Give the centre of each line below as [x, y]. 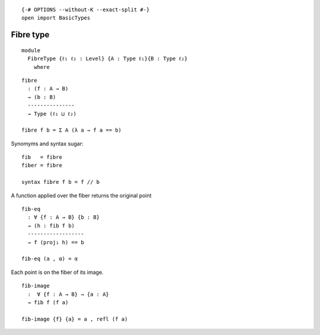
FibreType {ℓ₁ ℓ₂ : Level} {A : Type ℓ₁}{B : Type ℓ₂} [108, 59]
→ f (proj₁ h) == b [56, 242]
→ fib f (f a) [48, 302]
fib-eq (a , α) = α [50, 259]
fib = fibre [42, 157]
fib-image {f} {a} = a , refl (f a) [75, 319]
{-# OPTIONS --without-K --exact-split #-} [86, 10]
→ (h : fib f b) [51, 226]
